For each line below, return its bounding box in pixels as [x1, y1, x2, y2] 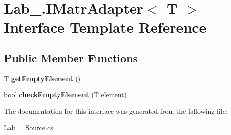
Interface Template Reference [4, 17, 207, 37]
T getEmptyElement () [4, 73, 81, 83]
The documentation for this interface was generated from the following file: [4, 105, 228, 116]
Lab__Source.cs [4, 122, 53, 132]
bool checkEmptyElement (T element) [4, 89, 127, 100]
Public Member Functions [4, 50, 137, 65]
